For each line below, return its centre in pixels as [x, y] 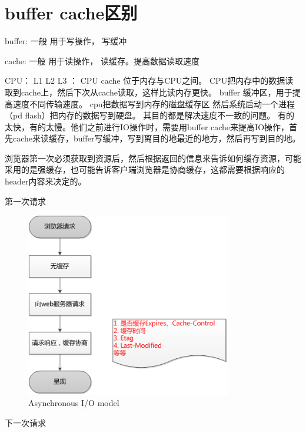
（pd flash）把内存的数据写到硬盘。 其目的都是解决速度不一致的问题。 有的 [150, 115]
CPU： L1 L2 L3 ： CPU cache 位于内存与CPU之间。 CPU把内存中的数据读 [149, 80]
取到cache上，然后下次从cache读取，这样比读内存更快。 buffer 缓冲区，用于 [149, 92]
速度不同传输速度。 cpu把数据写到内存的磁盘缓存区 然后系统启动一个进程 [154, 103]
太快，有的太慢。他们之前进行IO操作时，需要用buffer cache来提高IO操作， [147, 126]
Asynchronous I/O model [74, 403]
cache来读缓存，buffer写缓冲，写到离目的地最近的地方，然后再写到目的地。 [157, 138]
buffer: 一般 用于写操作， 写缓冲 [66, 41]
